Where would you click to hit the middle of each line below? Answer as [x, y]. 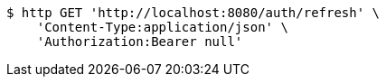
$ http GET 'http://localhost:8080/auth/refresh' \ [193, 13]
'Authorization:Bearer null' [140, 42]
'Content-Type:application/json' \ [162, 27]
